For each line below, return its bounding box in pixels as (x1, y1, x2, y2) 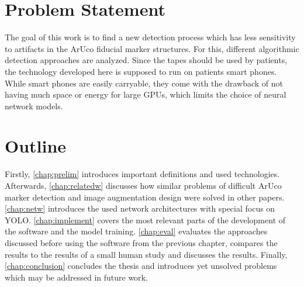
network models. (5, 99, 63, 112)
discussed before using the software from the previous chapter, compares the (5, 236, 278, 248)
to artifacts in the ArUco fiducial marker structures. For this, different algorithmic (5, 42, 299, 54)
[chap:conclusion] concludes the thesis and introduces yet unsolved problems (5, 260, 277, 272)
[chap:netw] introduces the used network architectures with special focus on (5, 202, 275, 215)
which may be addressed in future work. (5, 271, 148, 283)
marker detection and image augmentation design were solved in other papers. (5, 191, 285, 203)
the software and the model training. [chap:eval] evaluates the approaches (5, 225, 268, 237)
